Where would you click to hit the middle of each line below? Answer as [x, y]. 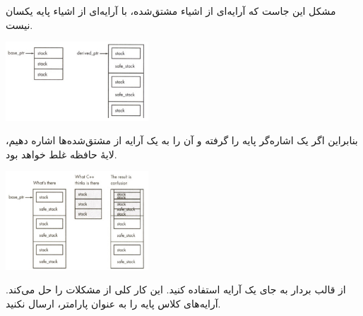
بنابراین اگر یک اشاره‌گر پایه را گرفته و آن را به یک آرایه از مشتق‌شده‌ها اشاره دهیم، [182, 140]
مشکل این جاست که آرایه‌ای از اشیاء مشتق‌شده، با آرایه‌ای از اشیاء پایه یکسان [171, 11]
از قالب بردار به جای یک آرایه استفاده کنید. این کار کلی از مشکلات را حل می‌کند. [176, 289]
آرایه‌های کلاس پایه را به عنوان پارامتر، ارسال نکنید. [113, 303]
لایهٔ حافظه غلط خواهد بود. [61, 154]
